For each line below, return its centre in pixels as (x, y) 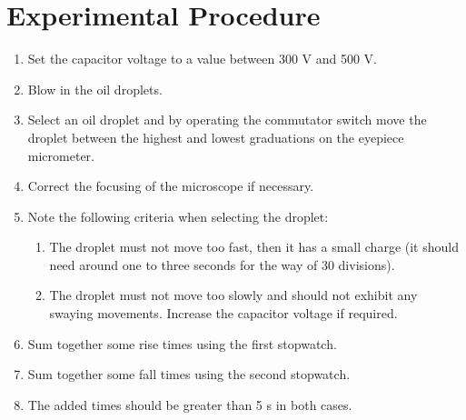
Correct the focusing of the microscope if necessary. (171, 186)
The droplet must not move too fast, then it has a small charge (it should (254, 247)
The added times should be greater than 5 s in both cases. (190, 404)
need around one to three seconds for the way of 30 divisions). (222, 264)
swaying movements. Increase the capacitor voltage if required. (223, 313)
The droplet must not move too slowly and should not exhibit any (233, 295)
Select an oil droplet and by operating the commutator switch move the (227, 120)
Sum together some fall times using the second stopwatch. (189, 374)
